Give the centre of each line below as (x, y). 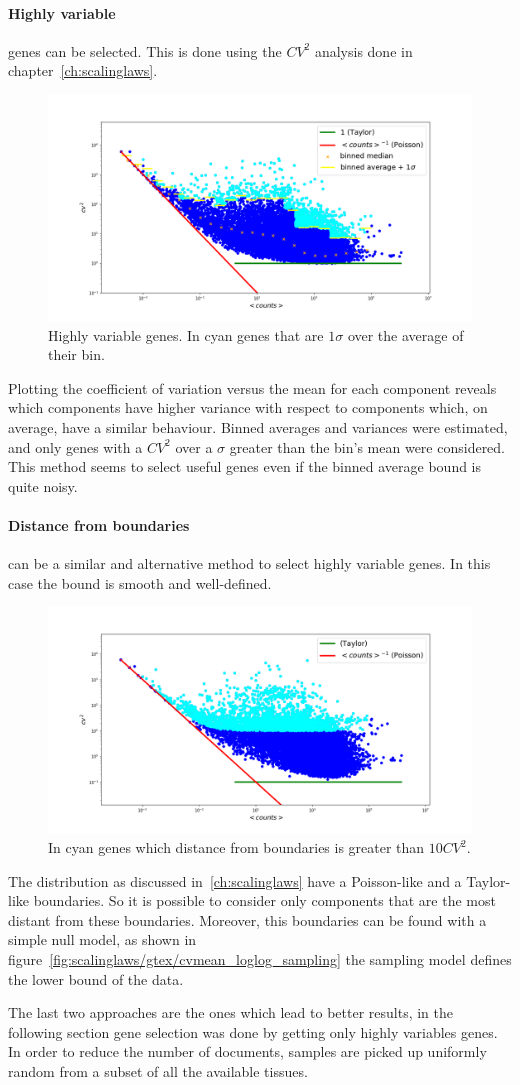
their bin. (76, 354)
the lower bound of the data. (96, 978)
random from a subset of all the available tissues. (158, 1071)
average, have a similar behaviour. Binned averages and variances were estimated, (258, 427)
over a (194, 446)
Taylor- (488, 880)
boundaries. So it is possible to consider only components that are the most (264, 900)
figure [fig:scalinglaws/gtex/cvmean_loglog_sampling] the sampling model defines (260, 959)
